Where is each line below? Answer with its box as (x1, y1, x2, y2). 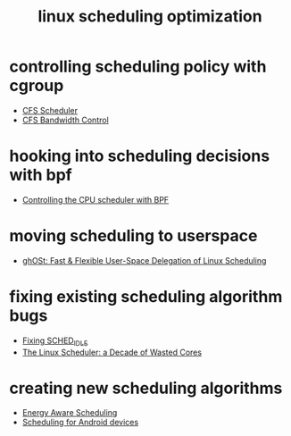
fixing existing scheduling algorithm (9, 287, 283, 306)
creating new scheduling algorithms (9, 378, 283, 398)
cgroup (9, 76, 64, 96)
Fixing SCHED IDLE (21, 335, 88, 348)
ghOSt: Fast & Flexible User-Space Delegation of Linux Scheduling (21, 255, 267, 265)
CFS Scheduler (21, 105, 79, 115)
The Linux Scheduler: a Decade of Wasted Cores (21, 347, 203, 357)
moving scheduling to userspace (9, 226, 258, 247)
